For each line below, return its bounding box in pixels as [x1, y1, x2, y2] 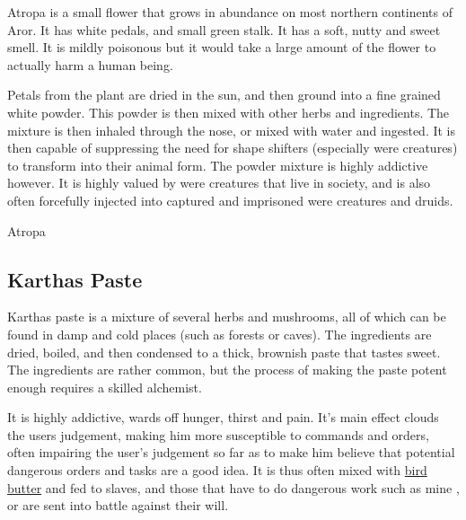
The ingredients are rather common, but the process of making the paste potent [7, 360, 447, 379]
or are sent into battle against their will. [7, 496, 229, 515]
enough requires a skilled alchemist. [7, 377, 202, 396]
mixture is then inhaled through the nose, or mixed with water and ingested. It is [7, 120, 456, 139]
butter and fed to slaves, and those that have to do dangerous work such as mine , [7, 478, 460, 497]
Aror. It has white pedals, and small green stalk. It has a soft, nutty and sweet [7, 20, 441, 39]
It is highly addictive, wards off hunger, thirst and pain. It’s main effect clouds [7, 408, 439, 427]
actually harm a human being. [7, 55, 173, 74]
